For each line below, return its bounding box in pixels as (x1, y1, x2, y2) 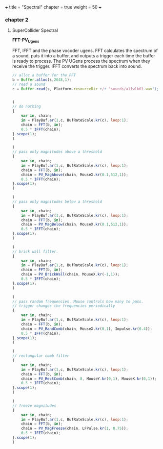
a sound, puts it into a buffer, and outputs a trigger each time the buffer (12, 53, 155, 59)
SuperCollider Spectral (12, 27, 58, 33)
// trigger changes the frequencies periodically (12, 303, 116, 308)
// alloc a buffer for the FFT (12, 73, 76, 78)
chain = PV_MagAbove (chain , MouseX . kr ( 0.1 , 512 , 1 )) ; (21, 172, 128, 177)
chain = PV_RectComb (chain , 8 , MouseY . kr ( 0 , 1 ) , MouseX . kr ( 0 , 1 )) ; (21, 376, 157, 381)
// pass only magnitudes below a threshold (12, 200, 102, 204)
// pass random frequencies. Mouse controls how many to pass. (12, 299, 144, 304)
